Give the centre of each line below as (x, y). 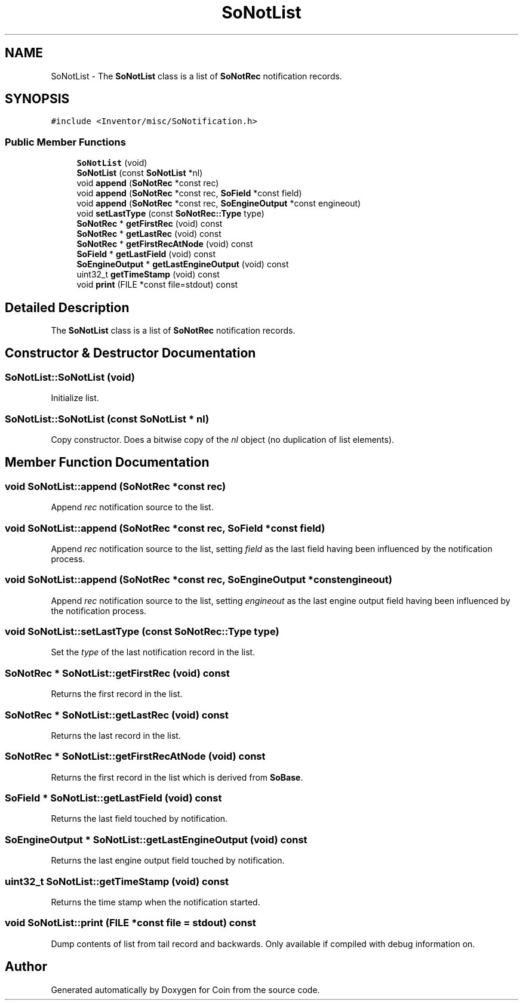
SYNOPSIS (37, 99)
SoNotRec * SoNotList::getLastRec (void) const (117, 715)
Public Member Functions (65, 142)
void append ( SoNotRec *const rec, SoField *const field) (189, 193)
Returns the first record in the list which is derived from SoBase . (177, 777)
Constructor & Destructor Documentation (130, 353)
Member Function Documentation (107, 463)
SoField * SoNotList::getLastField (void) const (113, 798)
